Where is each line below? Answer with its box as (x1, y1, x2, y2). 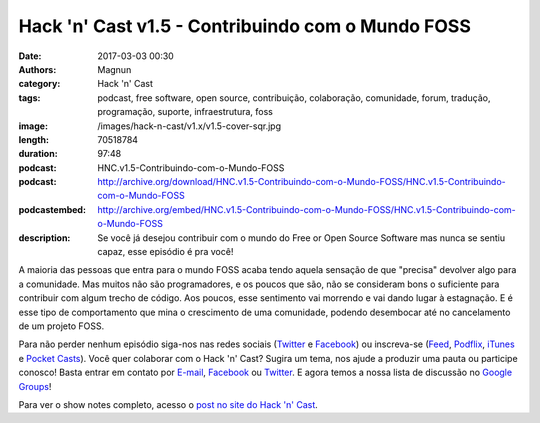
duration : (18, 148, 59, 160)
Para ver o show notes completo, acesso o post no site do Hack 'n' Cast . (18, 398, 319, 410)
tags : (18, 91, 41, 104)
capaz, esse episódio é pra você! (97, 246, 234, 258)
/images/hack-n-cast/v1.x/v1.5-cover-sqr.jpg (97, 120, 282, 132)
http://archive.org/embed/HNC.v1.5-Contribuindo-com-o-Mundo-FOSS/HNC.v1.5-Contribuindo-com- (97, 203, 517, 215)
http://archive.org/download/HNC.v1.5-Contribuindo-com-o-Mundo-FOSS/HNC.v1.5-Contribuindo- (97, 176, 506, 188)
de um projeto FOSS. (18, 320, 105, 332)
